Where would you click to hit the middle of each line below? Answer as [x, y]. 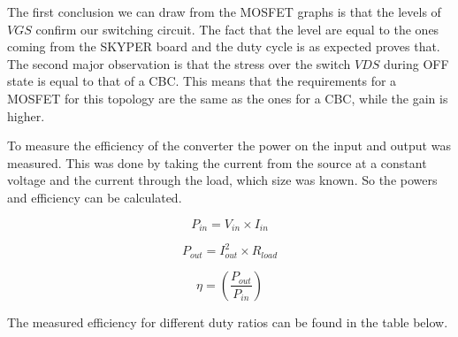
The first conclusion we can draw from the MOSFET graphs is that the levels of [224, 11]
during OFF [416, 63]
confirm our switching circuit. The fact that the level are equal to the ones [237, 29]
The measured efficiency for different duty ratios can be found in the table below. [228, 322]
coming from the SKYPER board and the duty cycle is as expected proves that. [224, 46]
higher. [26, 115]
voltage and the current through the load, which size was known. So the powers [222, 180]
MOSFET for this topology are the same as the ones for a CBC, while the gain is [228, 98]
